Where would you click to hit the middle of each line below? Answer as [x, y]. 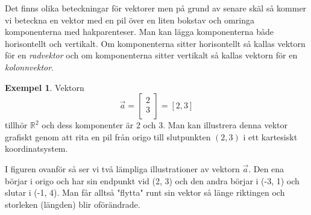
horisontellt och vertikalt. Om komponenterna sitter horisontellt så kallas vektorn [155, 43]
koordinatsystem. [36, 148]
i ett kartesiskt [270, 136]
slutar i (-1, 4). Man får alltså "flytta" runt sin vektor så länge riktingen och [145, 192]
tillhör [16, 125]
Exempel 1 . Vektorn [45, 87]
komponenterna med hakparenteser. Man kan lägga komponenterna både [139, 32]
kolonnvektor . [30, 67]
